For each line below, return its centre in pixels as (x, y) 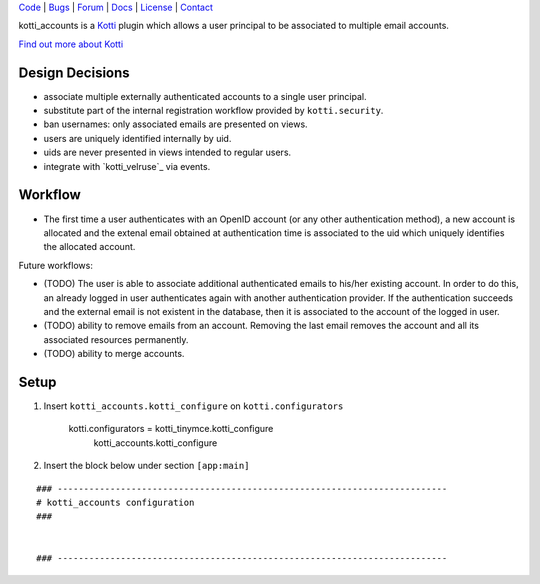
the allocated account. (89, 247)
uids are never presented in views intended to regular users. (167, 152)
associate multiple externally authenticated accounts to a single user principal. (205, 96)
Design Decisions (74, 72)
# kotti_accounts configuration (115, 502)
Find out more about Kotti (71, 44)
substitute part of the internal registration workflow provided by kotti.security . (213, 111)
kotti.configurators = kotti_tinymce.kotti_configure (171, 429)
